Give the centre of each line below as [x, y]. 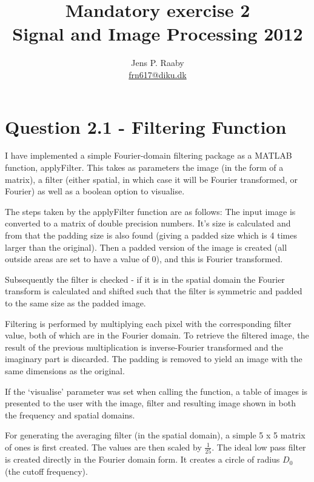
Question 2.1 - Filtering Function [146, 126]
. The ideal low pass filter [259, 447]
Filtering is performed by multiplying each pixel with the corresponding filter [148, 323]
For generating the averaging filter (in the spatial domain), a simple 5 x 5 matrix [155, 435]
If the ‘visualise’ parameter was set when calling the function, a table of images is [156, 391]
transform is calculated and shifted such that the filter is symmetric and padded [154, 291]
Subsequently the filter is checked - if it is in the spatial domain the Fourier [145, 279]
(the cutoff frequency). [46, 471]
